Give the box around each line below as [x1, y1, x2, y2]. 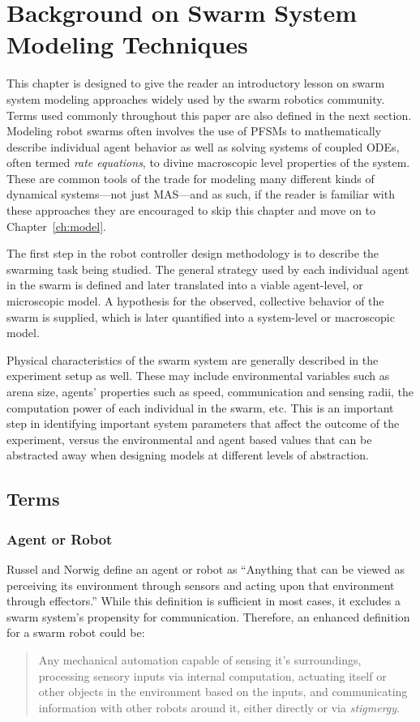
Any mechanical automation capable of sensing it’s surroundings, [38, 651, 362, 668]
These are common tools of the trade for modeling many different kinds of [6, 169, 375, 186]
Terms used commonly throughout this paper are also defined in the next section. [6, 106, 412, 123]
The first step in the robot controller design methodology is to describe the [6, 245, 379, 262]
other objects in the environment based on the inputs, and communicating [38, 683, 408, 700]
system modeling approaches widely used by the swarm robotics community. [6, 90, 385, 107]
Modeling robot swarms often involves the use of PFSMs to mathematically [6, 122, 382, 139]
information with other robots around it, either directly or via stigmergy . [38, 699, 401, 716]
